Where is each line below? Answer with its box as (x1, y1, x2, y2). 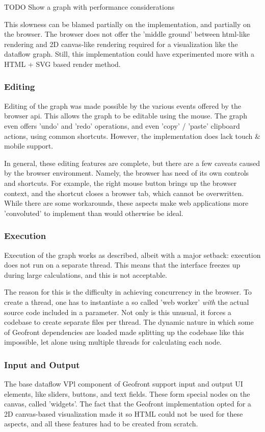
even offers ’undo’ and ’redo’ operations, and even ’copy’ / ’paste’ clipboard (4, 120, 240, 131)
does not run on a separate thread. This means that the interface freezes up (4, 259, 241, 270)
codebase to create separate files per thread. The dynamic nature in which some (4, 317, 254, 327)
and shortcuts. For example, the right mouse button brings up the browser (4, 177, 237, 188)
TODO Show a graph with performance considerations (4, 2, 175, 12)
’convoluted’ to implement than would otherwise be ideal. (4, 207, 183, 218)
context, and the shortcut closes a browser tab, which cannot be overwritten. (4, 187, 244, 198)
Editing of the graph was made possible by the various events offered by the (4, 100, 242, 111)
